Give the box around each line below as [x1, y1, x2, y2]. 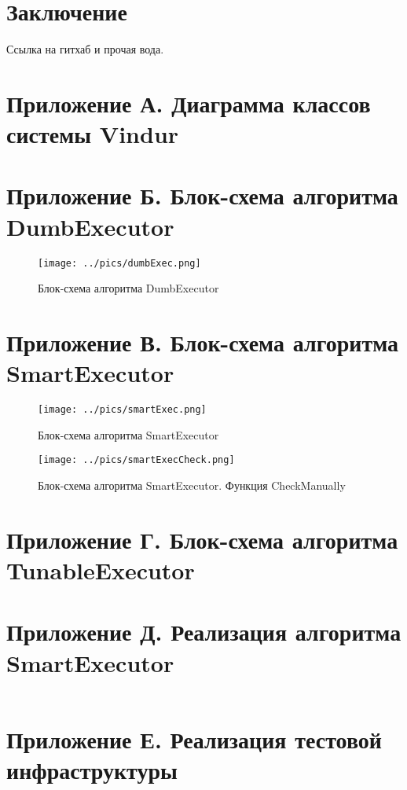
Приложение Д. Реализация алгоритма [6, 615, 401, 648]
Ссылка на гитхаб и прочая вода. [6, 41, 164, 57]
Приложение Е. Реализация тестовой [6, 722, 382, 755]
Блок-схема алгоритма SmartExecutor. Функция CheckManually [38, 477, 346, 494]
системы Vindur [6, 118, 179, 150]
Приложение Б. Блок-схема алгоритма [6, 179, 398, 211]
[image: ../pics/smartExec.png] [38, 404, 207, 416]
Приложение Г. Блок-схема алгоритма [6, 523, 398, 555]
